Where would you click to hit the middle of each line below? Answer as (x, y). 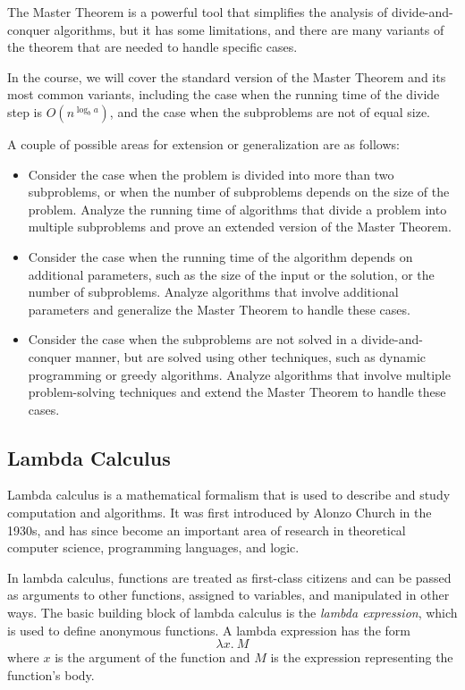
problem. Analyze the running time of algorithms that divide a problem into (237, 209)
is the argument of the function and (152, 657)
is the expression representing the (362, 657)
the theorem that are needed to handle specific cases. (152, 47)
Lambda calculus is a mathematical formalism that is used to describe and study (229, 495)
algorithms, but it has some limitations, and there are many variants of (249, 29)
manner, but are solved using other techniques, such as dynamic (251, 356)
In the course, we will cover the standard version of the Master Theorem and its (227, 76)
